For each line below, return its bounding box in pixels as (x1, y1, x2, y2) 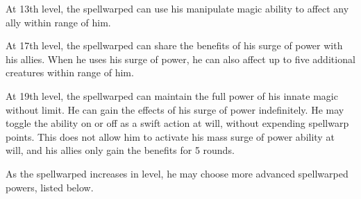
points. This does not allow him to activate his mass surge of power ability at (6, 129, 335, 144)
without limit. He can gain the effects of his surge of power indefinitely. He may (6, 102, 344, 116)
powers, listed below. (6, 180, 94, 194)
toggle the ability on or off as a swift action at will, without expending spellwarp (6, 116, 349, 130)
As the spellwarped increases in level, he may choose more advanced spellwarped (6, 166, 349, 180)
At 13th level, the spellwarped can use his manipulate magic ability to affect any (6, 1, 349, 15)
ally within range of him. (6, 15, 111, 29)
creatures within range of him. (6, 65, 134, 80)
